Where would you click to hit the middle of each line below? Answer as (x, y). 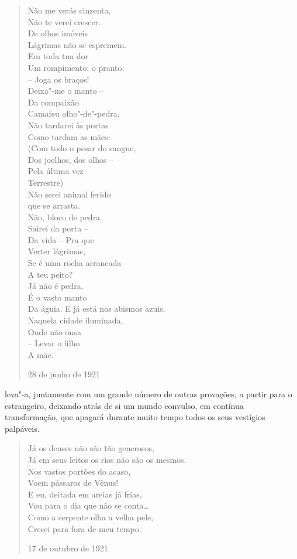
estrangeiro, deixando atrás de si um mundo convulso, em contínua (124, 405)
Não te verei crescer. (64, 21)
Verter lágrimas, (56, 251)
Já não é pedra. (56, 286)
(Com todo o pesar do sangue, (82, 148)
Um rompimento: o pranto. (76, 67)
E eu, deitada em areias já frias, (85, 494)
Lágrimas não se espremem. (77, 44)
